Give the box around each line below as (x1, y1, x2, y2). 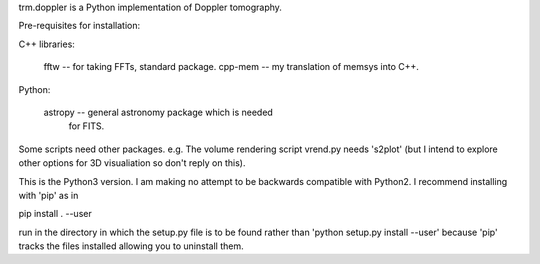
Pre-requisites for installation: (18, 20, 140, 32)
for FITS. (68, 120, 105, 132)
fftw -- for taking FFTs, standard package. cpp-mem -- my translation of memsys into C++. (43, 61, 420, 73)
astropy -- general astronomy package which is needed (43, 106, 274, 118)
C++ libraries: (18, 38, 75, 50)
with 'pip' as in (18, 189, 79, 201)
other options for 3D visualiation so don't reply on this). (18, 157, 246, 169)
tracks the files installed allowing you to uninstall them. (18, 240, 244, 252)
